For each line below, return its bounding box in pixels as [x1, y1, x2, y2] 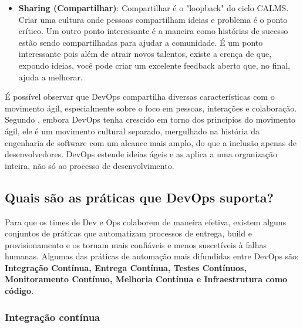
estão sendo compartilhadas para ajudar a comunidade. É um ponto [18, 36, 263, 48]
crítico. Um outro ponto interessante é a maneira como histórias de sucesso [18, 25, 288, 37]
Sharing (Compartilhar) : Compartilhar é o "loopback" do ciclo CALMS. [18, 2, 289, 13]
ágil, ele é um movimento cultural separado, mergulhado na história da [5, 124, 260, 137]
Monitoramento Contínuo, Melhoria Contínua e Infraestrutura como [5, 273, 288, 285]
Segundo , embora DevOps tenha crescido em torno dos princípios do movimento [5, 113, 295, 126]
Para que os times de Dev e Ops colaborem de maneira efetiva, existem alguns [5, 215, 287, 228]
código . [5, 285, 34, 297]
